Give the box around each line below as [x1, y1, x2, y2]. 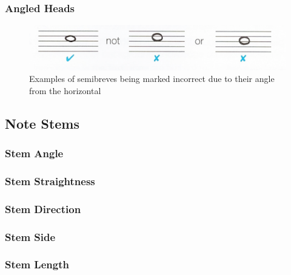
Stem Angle [5, 146, 64, 161]
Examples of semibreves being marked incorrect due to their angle [29, 72, 275, 85]
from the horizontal [29, 84, 101, 97]
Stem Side [5, 229, 56, 244]
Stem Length [5, 257, 69, 272]
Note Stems [5, 114, 79, 132]
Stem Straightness [5, 173, 95, 188]
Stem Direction [5, 201, 81, 216]
